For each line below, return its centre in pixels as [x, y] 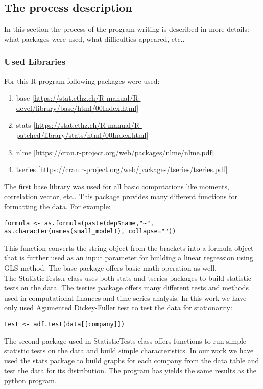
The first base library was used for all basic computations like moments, [117, 186]
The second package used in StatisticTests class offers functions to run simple [125, 340]
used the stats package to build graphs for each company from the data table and [132, 360]
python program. [30, 381]
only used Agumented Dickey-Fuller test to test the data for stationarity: [118, 308]
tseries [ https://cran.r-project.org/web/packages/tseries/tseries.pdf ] [122, 169]
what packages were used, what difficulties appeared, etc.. [94, 39]
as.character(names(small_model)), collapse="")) [90, 232]
